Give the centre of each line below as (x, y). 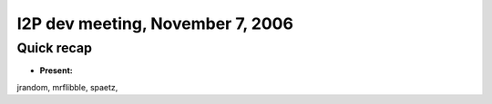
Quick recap (55, 48)
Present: (56, 71)
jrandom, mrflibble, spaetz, (67, 87)
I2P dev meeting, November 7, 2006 (155, 24)
